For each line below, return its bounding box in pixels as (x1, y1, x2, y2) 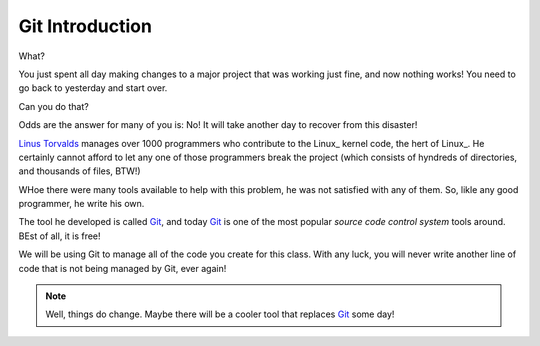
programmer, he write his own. (18, 198, 145, 210)
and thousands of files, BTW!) (18, 165, 141, 177)
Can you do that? (18, 100, 89, 112)
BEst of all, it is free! (18, 230, 101, 242)
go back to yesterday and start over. (18, 82, 168, 94)
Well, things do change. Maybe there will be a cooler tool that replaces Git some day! (45, 308, 395, 320)
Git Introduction (18, 15, 152, 37)
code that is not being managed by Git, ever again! (18, 262, 227, 274)
